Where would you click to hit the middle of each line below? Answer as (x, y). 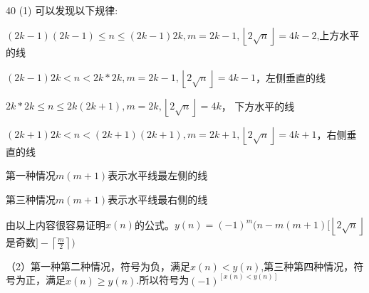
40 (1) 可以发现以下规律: (62, 10)
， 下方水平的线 (258, 106)
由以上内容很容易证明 (56, 224)
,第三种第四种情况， (307, 266)
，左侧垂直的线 (290, 77)
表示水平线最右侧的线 (158, 199)
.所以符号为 (163, 280)
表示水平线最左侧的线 (158, 175)
